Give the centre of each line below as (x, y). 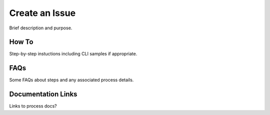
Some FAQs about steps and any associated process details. (71, 80)
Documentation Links (43, 94)
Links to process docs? (33, 106)
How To (21, 42)
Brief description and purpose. (41, 28)
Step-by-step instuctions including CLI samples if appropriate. (73, 54)
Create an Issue (42, 13)
